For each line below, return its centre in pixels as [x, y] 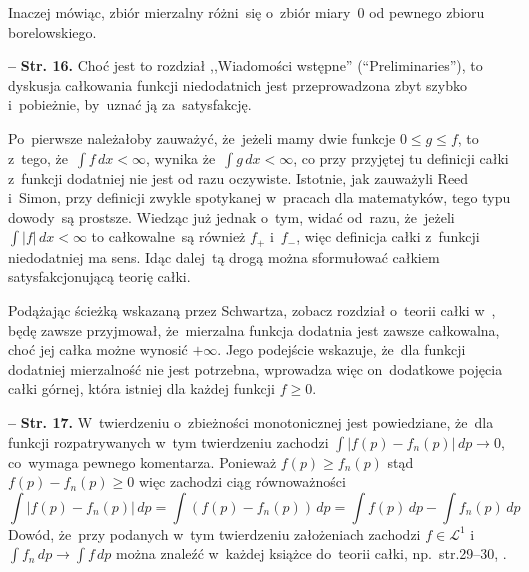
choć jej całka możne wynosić [98, 349]
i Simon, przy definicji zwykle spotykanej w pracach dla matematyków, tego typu [259, 197]
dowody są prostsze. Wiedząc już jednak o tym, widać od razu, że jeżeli [231, 216]
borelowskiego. [52, 31]
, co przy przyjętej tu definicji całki [401, 157]
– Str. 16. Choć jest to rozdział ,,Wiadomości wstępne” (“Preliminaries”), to [245, 65]
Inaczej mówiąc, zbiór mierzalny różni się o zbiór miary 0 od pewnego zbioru [246, 12]
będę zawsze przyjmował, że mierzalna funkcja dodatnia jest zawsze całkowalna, [254, 329]
